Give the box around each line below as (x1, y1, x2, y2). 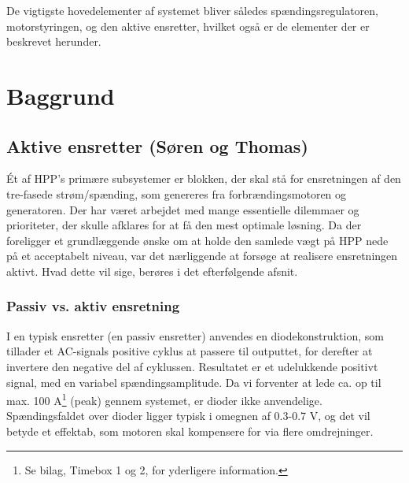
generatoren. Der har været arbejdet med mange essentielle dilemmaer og (6, 201, 359, 217)
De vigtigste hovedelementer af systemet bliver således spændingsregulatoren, (6, 2, 378, 18)
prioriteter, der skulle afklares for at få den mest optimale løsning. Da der (6, 217, 362, 233)
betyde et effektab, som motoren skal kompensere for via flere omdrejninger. (6, 422, 374, 439)
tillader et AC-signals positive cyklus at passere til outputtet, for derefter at (6, 343, 373, 359)
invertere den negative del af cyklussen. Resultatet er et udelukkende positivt (6, 358, 378, 374)
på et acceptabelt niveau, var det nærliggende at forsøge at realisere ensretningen (6, 247, 398, 264)
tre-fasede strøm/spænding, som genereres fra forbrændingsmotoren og (6, 185, 347, 202)
